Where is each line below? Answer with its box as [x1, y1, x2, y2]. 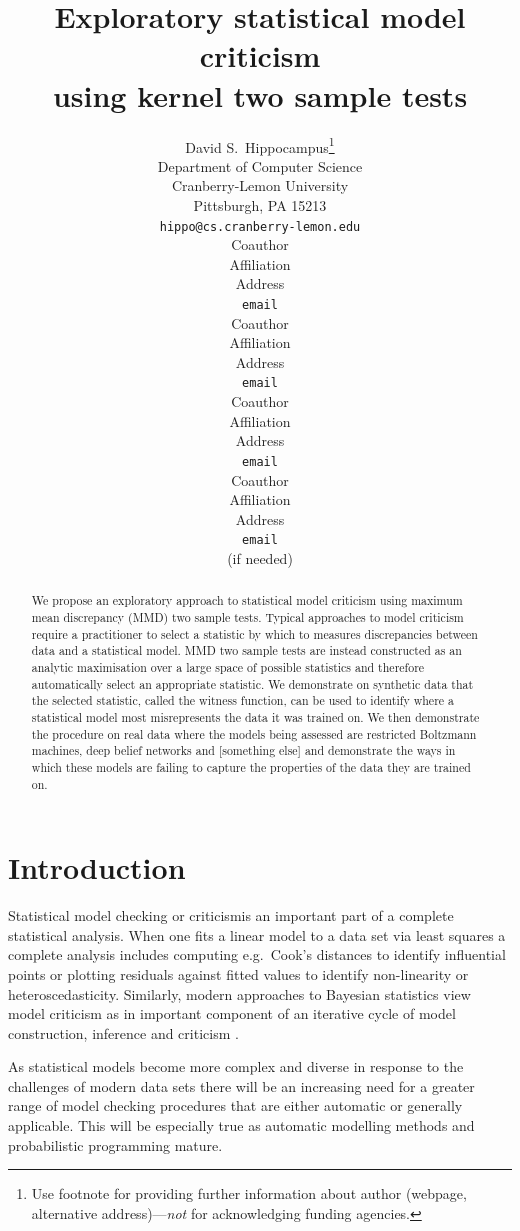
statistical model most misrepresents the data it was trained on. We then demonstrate [31, 708, 480, 725]
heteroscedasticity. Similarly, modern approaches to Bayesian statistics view [8, 983, 471, 1004]
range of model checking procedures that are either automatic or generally [8, 1095, 463, 1116]
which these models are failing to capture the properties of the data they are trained [31, 758, 471, 775]
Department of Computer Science [157, 155, 363, 176]
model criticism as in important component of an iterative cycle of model [8, 1003, 456, 1024]
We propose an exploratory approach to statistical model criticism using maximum [31, 592, 463, 609]
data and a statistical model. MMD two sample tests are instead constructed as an [31, 642, 462, 659]
